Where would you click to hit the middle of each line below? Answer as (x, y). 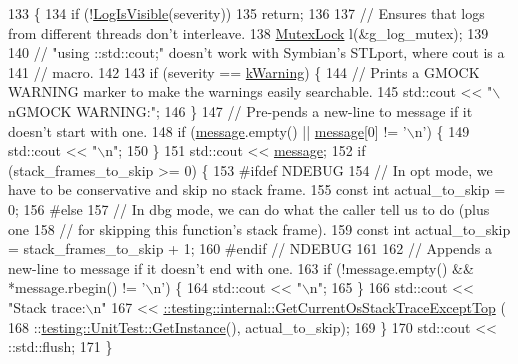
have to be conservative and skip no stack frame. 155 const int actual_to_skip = (257, 189)
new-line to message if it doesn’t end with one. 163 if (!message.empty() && (241, 267)
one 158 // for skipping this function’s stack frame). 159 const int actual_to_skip (259, 228)
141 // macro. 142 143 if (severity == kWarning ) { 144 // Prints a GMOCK (244, 71)
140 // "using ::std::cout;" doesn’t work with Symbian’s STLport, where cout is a (256, 52)
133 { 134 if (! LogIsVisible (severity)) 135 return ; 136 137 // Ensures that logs (246, 13)
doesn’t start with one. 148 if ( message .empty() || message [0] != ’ (207, 130)
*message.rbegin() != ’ (77, 287)
